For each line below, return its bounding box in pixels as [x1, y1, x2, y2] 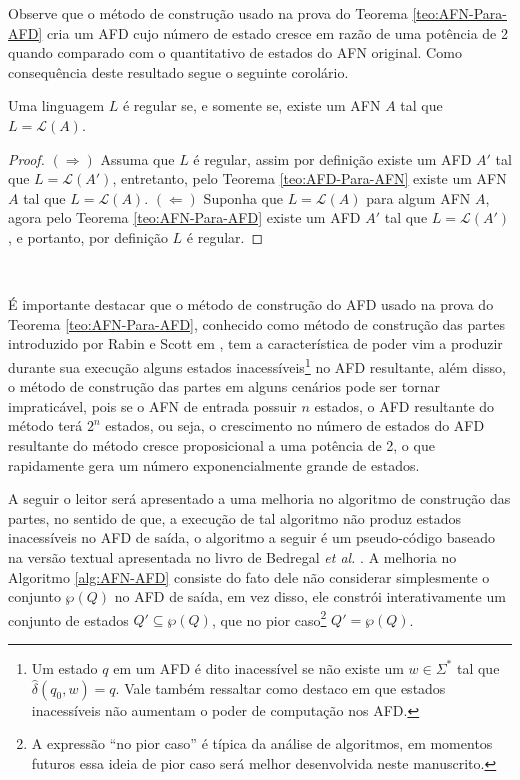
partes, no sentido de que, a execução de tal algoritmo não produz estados [8, 507, 462, 528]
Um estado [31, 657, 98, 678]
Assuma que [100, 148, 175, 169]
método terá [8, 415, 83, 436]
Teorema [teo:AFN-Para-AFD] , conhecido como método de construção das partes [8, 313, 505, 334]
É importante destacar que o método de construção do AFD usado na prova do [8, 294, 494, 315]
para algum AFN [366, 187, 471, 208]
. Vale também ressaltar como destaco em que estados [115, 677, 446, 698]
